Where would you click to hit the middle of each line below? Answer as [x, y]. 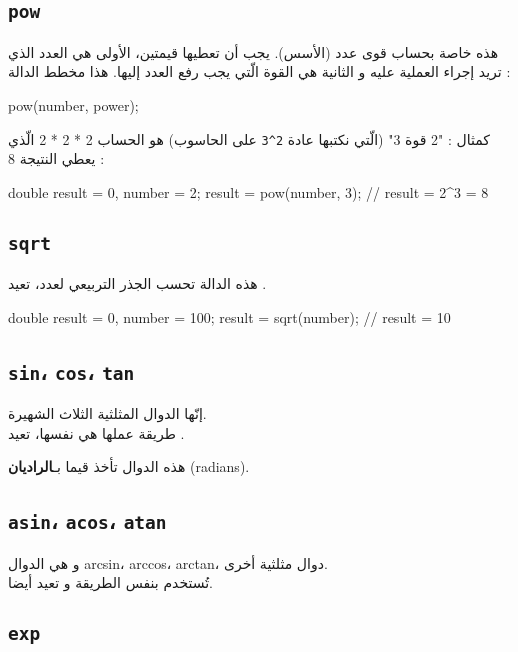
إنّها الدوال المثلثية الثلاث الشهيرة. [107, 413]
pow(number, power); [73, 104]
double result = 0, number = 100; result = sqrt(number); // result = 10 [229, 316]
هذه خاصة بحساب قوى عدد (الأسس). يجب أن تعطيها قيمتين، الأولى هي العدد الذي [253, 51]
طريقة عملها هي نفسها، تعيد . [96, 432]
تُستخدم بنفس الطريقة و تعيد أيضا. [110, 582]
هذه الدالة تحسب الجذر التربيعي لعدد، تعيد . [137, 283]
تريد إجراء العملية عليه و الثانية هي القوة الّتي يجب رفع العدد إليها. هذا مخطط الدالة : [259, 71]
